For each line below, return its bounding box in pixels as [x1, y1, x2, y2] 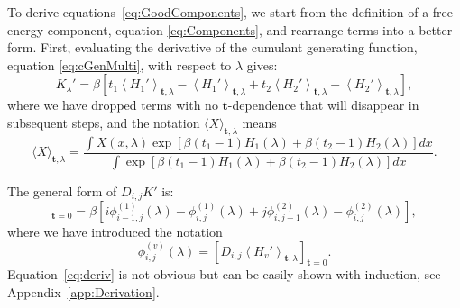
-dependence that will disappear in [227, 95, 419, 114]
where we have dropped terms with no [7, 95, 218, 114]
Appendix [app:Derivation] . [7, 283, 160, 302]
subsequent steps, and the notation [7, 113, 200, 131]
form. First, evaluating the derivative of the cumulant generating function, [7, 38, 418, 57]
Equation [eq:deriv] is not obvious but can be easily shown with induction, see [7, 265, 441, 284]
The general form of [7, 181, 117, 200]
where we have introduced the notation [7, 222, 223, 241]
